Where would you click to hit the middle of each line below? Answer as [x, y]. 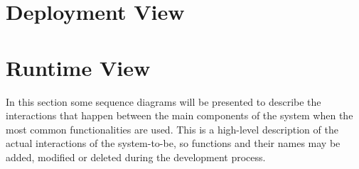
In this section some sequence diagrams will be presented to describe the [164, 101]
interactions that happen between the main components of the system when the [179, 115]
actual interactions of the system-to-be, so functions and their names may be [173, 143]
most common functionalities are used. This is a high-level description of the [172, 129]
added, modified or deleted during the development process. [136, 157]
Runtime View [78, 67]
